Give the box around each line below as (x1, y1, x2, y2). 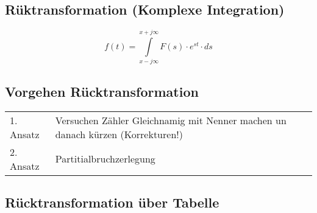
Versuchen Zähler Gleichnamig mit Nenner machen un (55, 113, 287, 127)
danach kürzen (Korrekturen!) (55, 127, 183, 141)
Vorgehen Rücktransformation (5, 82, 199, 100)
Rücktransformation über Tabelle (5, 192, 219, 211)
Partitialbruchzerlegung (55, 152, 155, 166)
